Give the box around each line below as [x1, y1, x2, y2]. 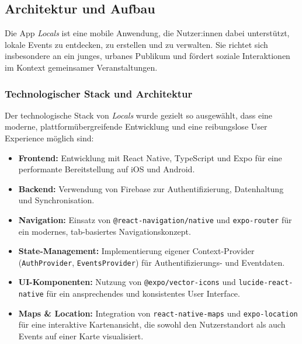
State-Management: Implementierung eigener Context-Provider [18, 245, 255, 257]
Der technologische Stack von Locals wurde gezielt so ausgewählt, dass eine [5, 109, 273, 121]
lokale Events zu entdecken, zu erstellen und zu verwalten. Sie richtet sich [5, 38, 268, 50]
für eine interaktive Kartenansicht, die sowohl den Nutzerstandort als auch [18, 318, 286, 331]
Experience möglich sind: [5, 131, 94, 144]
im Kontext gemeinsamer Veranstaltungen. [5, 61, 158, 73]
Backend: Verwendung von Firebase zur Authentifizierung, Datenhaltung [18, 182, 284, 194]
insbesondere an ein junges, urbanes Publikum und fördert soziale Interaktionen [5, 50, 290, 62]
